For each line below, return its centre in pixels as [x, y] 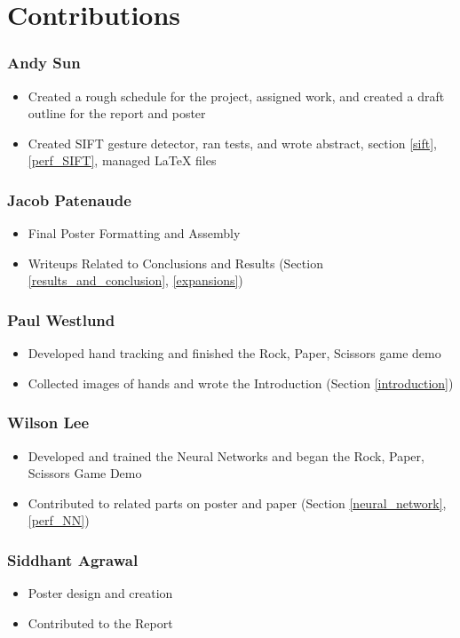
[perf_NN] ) [59, 520]
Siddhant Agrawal [73, 559]
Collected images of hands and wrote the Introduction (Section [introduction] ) [241, 383]
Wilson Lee [48, 423]
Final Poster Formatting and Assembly [134, 233]
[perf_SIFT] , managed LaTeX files [122, 160]
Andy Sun [44, 63]
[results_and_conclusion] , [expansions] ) [135, 280]
